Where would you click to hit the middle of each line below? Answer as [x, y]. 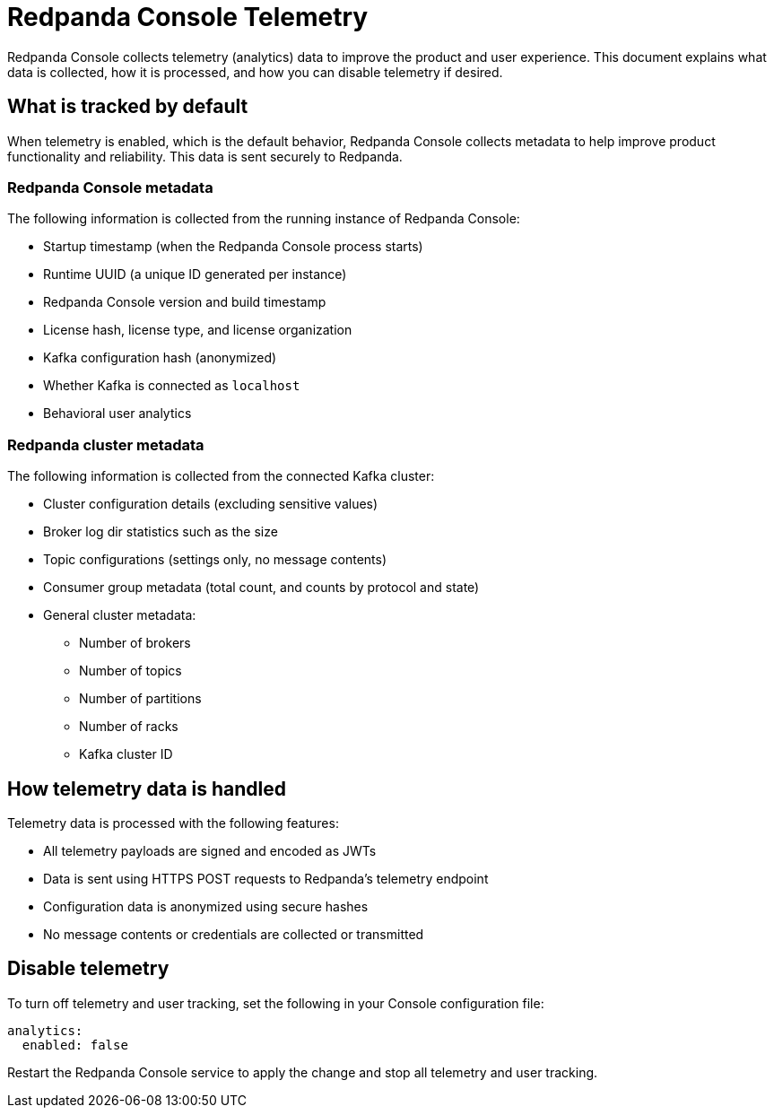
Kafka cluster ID [126, 754]
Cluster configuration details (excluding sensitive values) [211, 504]
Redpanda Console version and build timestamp [185, 302]
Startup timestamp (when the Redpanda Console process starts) [233, 247]
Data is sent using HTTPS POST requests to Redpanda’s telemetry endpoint [266, 878]
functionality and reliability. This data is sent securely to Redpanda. [205, 156]
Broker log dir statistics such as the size [161, 532]
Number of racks [129, 727]
